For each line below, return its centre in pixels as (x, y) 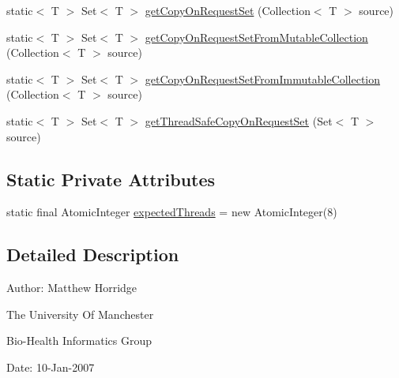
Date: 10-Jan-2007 (51, 367)
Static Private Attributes (111, 179)
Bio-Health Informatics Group (79, 341)
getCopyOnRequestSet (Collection (228, 10)
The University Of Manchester (80, 314)
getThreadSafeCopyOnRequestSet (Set (239, 120)
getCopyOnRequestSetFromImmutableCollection (263, 79)
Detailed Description (93, 254)
